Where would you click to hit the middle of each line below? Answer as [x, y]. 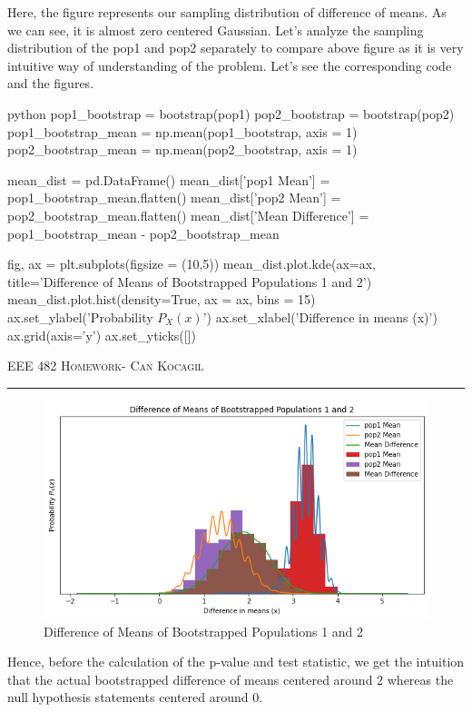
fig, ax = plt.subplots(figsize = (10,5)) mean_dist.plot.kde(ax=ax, [192, 264]
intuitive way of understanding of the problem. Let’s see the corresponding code [230, 65]
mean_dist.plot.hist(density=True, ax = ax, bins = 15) [162, 299]
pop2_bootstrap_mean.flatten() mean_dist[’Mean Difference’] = [188, 215]
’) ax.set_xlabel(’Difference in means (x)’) [320, 316]
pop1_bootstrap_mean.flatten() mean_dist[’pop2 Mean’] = [174, 198]
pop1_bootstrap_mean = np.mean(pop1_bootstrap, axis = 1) [182, 131]
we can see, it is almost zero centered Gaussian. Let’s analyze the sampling [216, 30]
